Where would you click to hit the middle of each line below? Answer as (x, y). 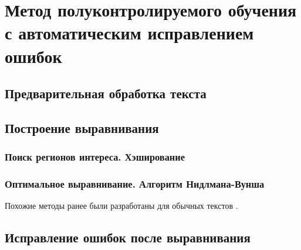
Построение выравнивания (82, 127)
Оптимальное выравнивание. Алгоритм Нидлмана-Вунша (135, 184)
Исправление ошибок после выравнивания (128, 237)
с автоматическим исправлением (129, 33)
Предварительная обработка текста (106, 93)
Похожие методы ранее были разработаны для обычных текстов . (121, 206)
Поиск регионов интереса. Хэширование (95, 157)
